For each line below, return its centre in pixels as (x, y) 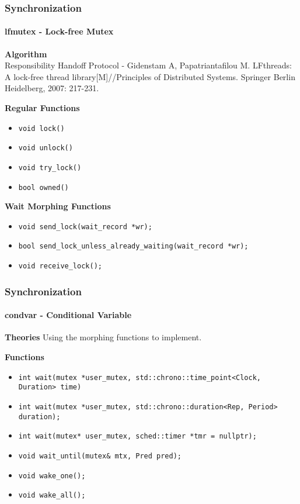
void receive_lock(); (60, 266)
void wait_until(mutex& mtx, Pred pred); (100, 456)
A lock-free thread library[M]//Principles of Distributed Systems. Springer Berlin (150, 76)
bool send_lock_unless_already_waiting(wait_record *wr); (133, 246)
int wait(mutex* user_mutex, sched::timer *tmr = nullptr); (137, 436)
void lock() (41, 128)
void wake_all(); (52, 496)
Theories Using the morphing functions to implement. (103, 337)
